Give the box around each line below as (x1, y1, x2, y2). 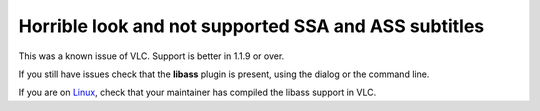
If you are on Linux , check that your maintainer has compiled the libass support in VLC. (18, 86, 377, 99)
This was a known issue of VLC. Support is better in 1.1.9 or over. (18, 50, 285, 62)
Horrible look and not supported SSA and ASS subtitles (18, 15, 485, 37)
